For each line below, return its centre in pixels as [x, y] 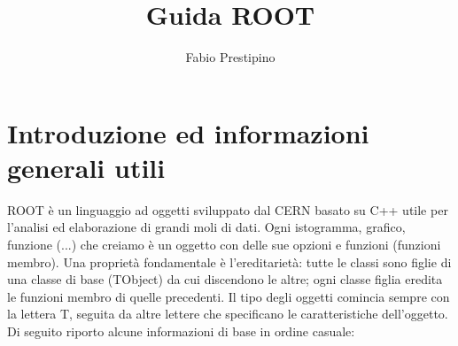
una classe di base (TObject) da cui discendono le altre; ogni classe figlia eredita [225, 279]
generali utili [86, 167]
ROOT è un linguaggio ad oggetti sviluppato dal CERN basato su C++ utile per [228, 209]
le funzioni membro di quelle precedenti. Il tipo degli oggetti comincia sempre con [229, 296]
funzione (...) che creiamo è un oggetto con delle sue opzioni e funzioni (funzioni [224, 245]
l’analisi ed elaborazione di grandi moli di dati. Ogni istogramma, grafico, [206, 227]
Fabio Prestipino [230, 57]
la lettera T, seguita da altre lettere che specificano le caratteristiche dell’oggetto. [228, 314]
